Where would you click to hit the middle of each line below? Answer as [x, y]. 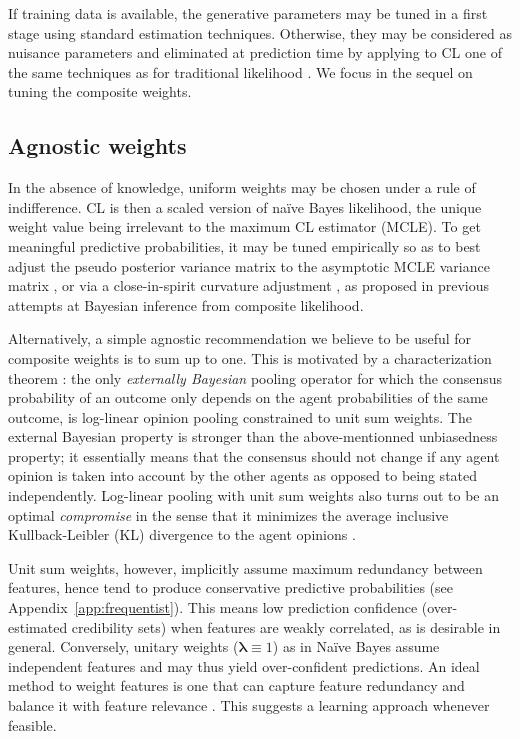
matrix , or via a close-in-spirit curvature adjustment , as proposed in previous [249, 285]
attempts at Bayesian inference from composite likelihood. [186, 304]
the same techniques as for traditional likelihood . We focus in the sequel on [240, 71]
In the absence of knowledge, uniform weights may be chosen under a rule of [242, 187]
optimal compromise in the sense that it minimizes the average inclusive [228, 514]
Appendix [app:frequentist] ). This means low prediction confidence [213, 607]
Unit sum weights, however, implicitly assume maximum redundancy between [245, 567]
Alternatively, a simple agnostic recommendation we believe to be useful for [240, 338]
